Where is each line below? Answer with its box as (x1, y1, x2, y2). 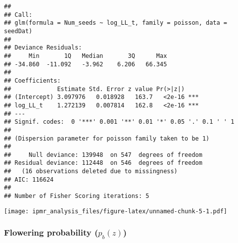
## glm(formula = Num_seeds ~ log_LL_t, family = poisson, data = (4, 19, 228, 27)
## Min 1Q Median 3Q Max (4, 52, 167, 59)
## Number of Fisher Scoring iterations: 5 (4, 193, 149, 200)
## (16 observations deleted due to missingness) (4, 168, 178, 175)
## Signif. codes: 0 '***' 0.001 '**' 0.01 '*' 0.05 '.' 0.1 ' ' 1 (4, 118, 235, 126)
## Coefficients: (4, 77, 61, 84)
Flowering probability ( (4, 226, 98, 239)
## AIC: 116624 (4, 176, 54, 183)
